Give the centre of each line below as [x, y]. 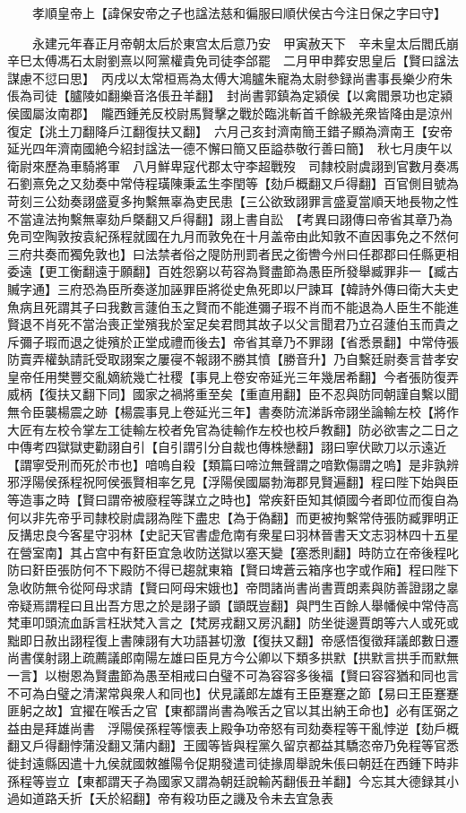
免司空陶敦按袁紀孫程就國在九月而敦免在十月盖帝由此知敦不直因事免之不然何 [233, 236]
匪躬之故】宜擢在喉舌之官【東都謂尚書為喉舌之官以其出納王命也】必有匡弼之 [233, 710]
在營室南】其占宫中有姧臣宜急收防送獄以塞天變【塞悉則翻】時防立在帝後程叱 [233, 552]
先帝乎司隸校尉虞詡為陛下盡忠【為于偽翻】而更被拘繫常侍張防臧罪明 [245, 517]
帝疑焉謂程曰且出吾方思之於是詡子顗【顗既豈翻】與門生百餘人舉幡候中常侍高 [233, 605]
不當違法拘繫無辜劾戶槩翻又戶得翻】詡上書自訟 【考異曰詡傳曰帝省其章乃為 [230, 218]
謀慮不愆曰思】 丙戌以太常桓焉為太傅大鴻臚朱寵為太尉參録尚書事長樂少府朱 [230, 78]
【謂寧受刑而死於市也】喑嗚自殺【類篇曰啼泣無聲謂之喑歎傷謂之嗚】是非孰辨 [233, 464]
